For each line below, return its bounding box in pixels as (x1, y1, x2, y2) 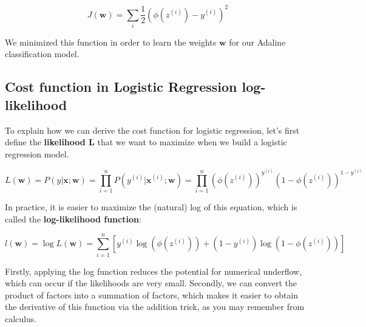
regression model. (5, 147, 69, 160)
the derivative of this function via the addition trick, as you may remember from (5, 300, 305, 313)
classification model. (5, 47, 80, 60)
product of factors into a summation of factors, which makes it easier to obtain (5, 288, 299, 301)
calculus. (5, 312, 37, 325)
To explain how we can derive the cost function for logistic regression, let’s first (5, 123, 300, 136)
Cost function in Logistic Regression (5, 77, 237, 96)
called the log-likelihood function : (5, 212, 141, 225)
